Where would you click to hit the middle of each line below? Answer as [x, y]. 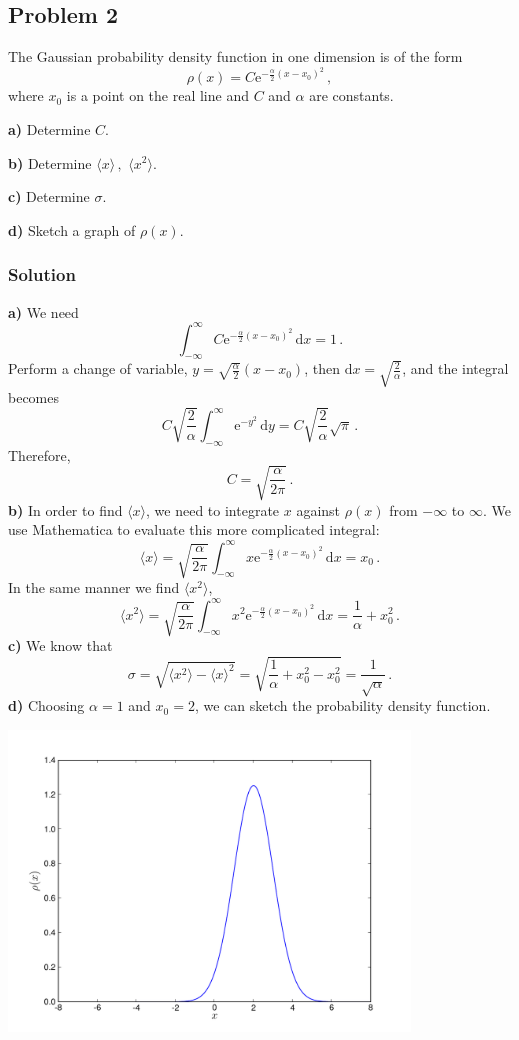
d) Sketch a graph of [72, 229]
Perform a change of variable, [98, 368]
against [318, 509]
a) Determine [49, 128]
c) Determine [49, 196]
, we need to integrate [213, 509]
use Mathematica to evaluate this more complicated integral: [194, 529]
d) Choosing [46, 705]
